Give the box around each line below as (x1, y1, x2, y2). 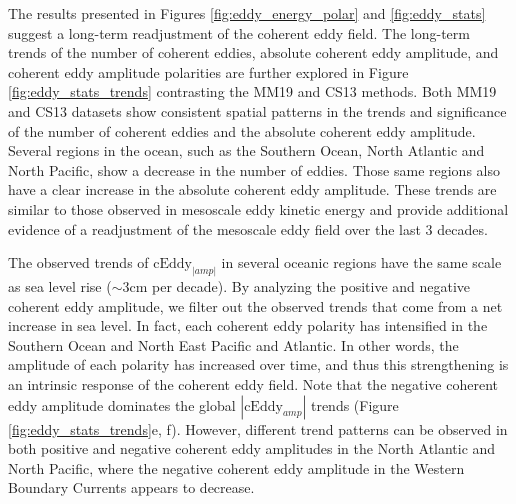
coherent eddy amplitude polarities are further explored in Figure (8, 61, 409, 82)
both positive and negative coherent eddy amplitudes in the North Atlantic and (8, 438, 496, 459)
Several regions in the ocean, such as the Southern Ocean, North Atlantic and (8, 140, 485, 161)
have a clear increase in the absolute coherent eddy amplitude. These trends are (8, 179, 497, 200)
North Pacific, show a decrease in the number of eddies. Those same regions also (8, 159, 500, 180)
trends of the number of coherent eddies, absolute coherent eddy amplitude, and (8, 42, 499, 63)
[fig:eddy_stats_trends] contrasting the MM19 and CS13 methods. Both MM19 (8, 81, 497, 102)
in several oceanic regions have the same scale (221, 252, 502, 273)
